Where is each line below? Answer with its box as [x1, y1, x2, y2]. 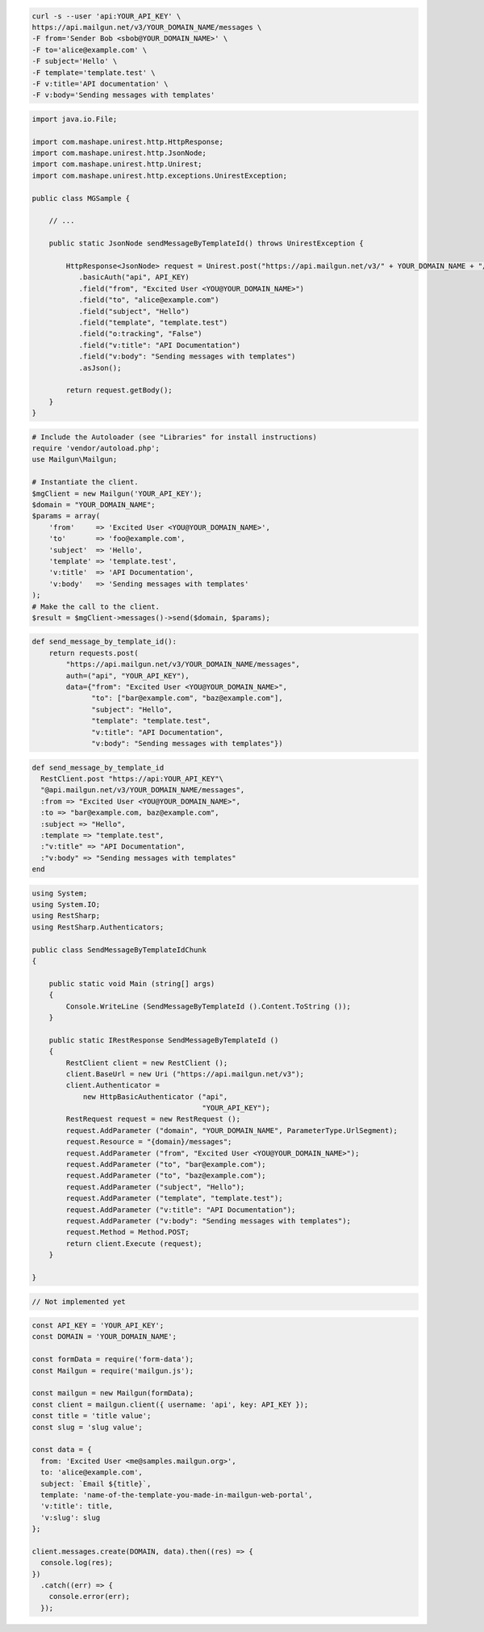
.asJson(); [78, 363, 122, 372]
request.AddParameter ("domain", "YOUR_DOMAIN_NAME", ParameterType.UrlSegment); [65, 1126, 398, 1135]
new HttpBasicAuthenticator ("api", [82, 1092, 228, 1101]
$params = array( [31, 511, 101, 521]
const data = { [31, 1445, 92, 1454]
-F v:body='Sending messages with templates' [31, 90, 215, 100]
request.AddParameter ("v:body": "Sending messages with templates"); [65, 1216, 351, 1225]
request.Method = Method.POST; [65, 1227, 190, 1237]
